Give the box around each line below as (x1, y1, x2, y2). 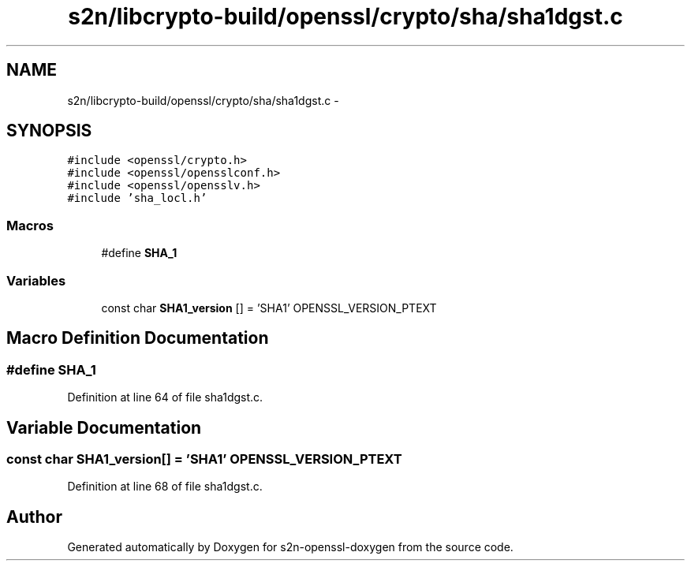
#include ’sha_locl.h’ (67, 192, 207, 205)
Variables (6, 272, 66, 289)
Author (6, 506, 62, 527)
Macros (6, 217, 54, 233)
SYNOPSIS (6, 121, 92, 141)
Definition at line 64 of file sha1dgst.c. (67, 390, 263, 405)
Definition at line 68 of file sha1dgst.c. (67, 479, 263, 494)
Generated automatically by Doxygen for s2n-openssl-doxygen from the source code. (67, 540, 514, 554)
